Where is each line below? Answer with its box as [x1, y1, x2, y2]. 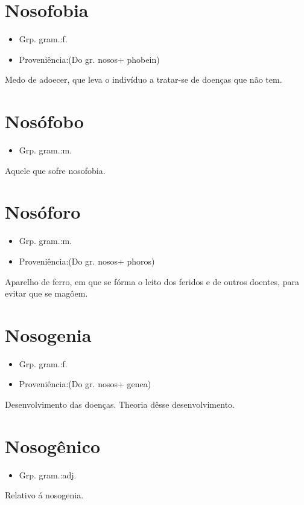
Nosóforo [5, 199, 81, 224]
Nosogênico [5, 433, 101, 458]
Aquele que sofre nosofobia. [5, 164, 106, 176]
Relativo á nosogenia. [5, 489, 84, 501]
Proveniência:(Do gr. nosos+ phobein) [19, 53, 160, 65]
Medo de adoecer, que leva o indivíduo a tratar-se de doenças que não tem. [5, 73, 282, 86]
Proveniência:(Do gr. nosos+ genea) [19, 378, 151, 390]
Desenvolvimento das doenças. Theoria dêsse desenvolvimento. [5, 398, 235, 411]
